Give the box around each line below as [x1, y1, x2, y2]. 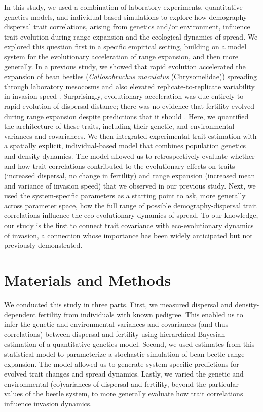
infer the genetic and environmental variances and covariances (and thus [4, 319, 229, 329]
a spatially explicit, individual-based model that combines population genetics [4, 140, 246, 151]
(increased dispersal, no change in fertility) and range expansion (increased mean [4, 170, 255, 181]
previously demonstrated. [4, 240, 83, 250]
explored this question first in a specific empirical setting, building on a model [4, 41, 247, 52]
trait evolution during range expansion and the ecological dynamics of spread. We [4, 31, 258, 42]
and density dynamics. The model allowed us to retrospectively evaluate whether [4, 150, 255, 161]
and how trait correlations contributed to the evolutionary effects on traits [4, 160, 235, 171]
